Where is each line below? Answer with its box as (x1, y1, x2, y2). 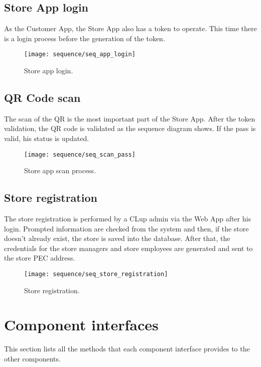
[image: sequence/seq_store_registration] (24, 271, 168, 278)
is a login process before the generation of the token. (4, 33, 165, 43)
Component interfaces (4, 314, 159, 335)
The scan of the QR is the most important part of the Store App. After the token (4, 113, 255, 124)
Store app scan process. (24, 165, 96, 176)
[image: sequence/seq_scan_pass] (24, 151, 136, 158)
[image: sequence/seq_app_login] (24, 51, 136, 58)
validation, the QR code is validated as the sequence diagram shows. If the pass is (4, 123, 256, 134)
